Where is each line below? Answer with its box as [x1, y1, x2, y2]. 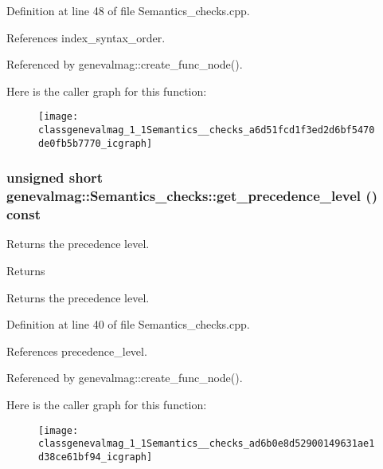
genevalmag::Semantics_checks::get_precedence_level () [6, 186, 377, 206]
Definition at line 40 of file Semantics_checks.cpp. [6, 316, 250, 333]
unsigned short [6, 167, 104, 187]
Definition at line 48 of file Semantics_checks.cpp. [6, 2, 250, 18]
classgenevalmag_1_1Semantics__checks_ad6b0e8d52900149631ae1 [38, 438, 375, 450]
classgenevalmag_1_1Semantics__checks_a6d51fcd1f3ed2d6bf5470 [38, 124, 375, 136]
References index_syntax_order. [6, 29, 166, 45]
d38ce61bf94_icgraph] [38, 451, 153, 463]
